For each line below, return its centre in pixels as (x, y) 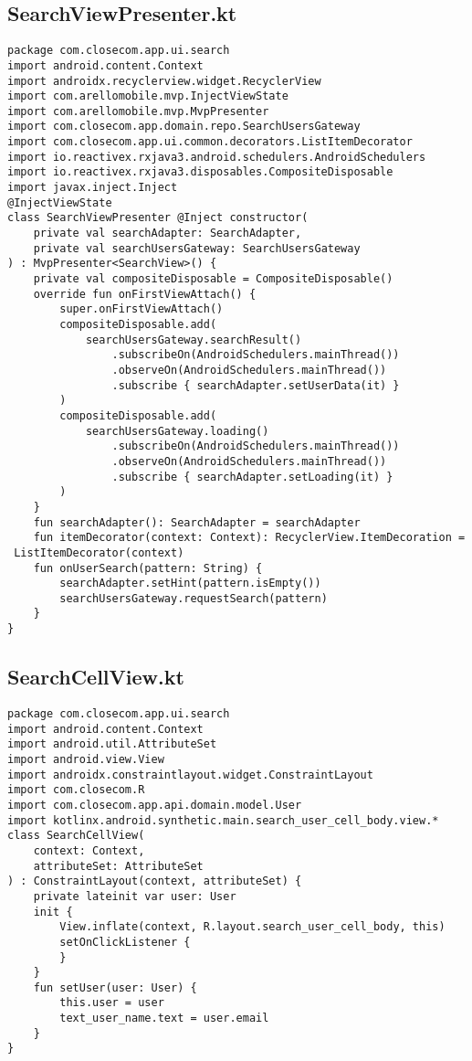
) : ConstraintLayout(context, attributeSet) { (155, 881)
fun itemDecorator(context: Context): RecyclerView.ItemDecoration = (249, 538)
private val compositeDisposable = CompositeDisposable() (213, 279)
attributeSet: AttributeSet (118, 866)
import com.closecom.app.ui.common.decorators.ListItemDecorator (210, 142)
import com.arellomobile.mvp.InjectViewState (148, 96)
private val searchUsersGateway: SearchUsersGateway (197, 248)
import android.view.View (86, 759)
